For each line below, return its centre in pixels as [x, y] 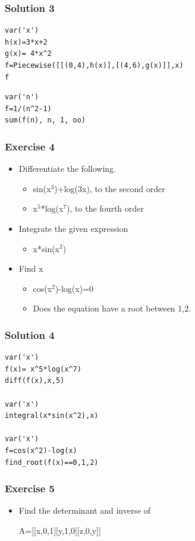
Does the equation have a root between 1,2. [112, 308]
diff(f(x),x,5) [35, 381]
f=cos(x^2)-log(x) [41, 450]
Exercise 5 [30, 488]
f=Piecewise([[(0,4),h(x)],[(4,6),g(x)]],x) [94, 65]
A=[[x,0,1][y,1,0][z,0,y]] [60, 530]
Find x [31, 268]
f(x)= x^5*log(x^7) [43, 369]
